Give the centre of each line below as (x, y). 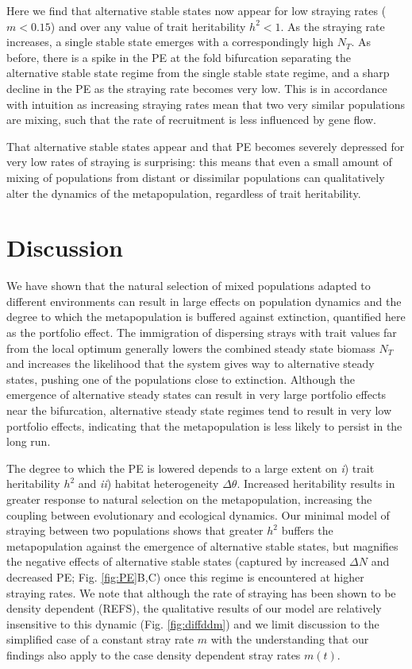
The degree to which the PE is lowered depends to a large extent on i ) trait (191, 468)
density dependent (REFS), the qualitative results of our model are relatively (194, 608)
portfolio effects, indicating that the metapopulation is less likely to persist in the (204, 425)
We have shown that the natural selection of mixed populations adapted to (189, 286)
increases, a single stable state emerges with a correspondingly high (170, 42)
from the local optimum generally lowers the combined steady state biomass (191, 348)
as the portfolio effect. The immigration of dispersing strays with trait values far (202, 333)
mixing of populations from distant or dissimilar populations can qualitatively (196, 177)
